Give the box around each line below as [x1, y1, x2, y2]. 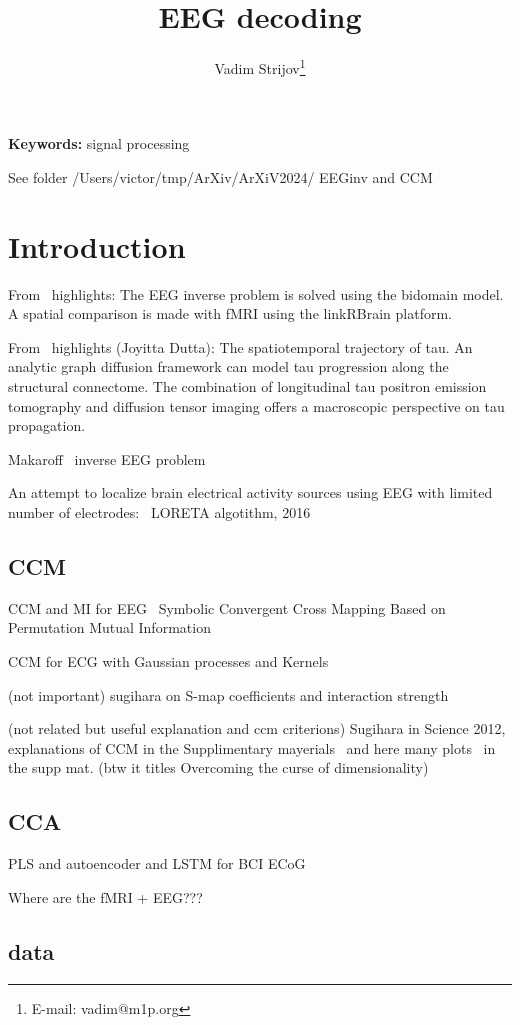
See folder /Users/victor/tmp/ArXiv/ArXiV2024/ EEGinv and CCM [8, 166, 433, 187]
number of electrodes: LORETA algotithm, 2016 [8, 502, 311, 523]
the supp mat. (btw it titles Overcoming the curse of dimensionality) [8, 757, 429, 778]
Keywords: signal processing [8, 133, 190, 154]
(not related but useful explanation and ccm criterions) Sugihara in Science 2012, [8, 718, 506, 739]
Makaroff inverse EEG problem [8, 448, 206, 469]
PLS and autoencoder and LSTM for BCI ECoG [8, 853, 306, 874]
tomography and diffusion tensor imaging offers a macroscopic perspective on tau [8, 395, 505, 416]
